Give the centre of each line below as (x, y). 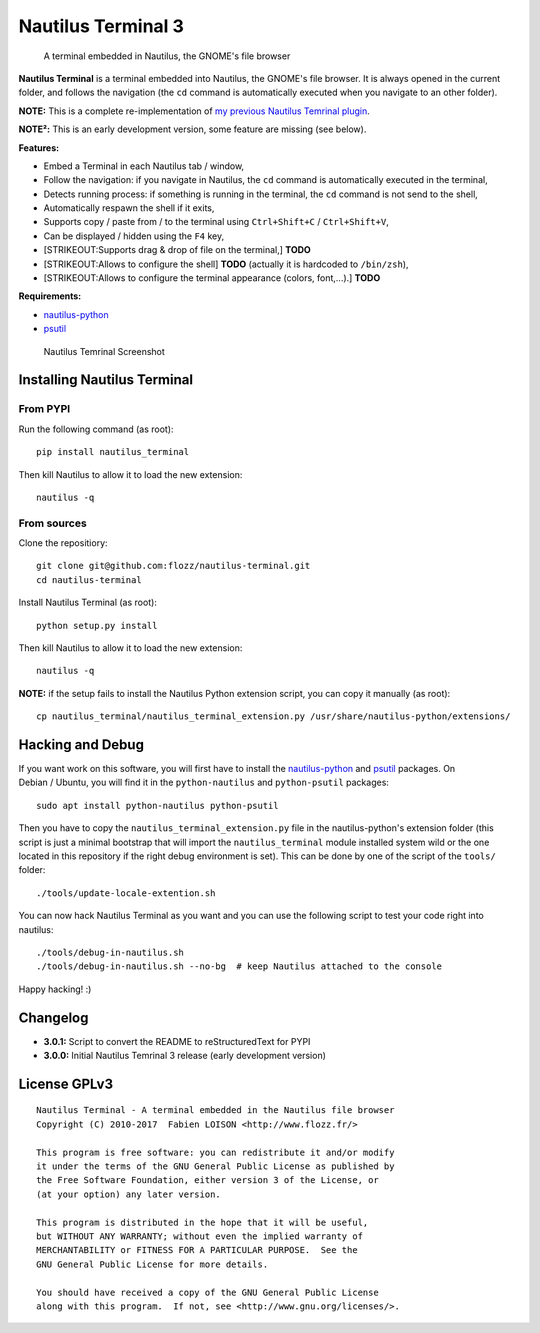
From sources (52, 523)
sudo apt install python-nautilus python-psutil (157, 805)
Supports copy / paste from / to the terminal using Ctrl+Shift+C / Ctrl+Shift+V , (216, 222)
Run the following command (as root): (96, 429)
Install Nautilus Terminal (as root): (87, 602)
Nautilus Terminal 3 (101, 26)
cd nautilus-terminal (89, 579)
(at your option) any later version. (129, 1194)
